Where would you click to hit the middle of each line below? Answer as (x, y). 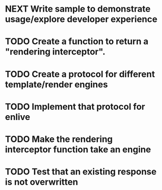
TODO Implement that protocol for (75, 107)
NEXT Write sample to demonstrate (78, 9)
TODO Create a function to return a (77, 42)
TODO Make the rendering (59, 139)
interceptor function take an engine (78, 149)
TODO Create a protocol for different (80, 74)
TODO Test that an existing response (81, 172)
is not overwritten (42, 182)
